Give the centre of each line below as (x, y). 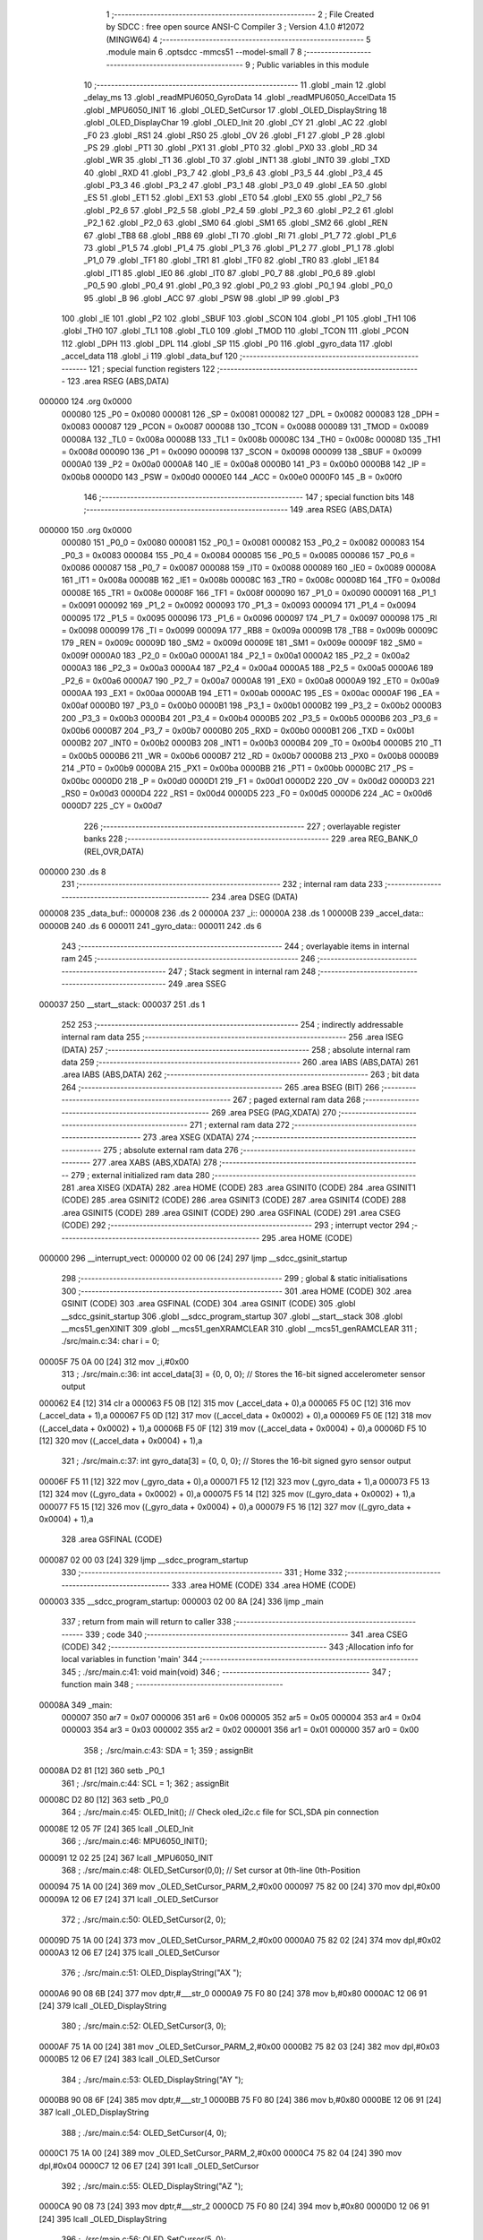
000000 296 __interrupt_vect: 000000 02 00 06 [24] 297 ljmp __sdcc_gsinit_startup (193, 1258)
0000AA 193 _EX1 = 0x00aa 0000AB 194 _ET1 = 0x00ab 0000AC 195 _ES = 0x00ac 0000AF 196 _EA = (251, 693)
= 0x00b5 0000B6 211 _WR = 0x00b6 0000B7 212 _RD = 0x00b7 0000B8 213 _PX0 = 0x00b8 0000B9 (250, 755)
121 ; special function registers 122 (152, 368)
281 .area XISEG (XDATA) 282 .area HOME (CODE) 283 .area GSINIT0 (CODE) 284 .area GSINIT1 (238, 1187)
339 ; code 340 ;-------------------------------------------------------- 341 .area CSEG (247, 1634)
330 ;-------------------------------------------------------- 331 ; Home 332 (202, 1572)
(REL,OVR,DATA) (114, 851)
